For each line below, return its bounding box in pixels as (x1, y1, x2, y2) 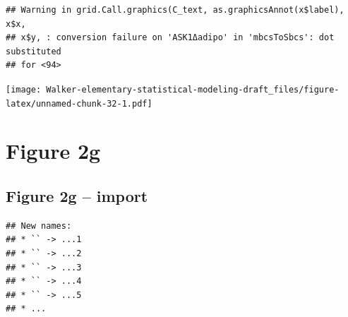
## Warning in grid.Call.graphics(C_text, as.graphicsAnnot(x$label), (6, 5, 344, 15)
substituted (6, 46, 61, 56)
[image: (6, 84, 42, 95)
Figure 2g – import (6, 185, 148, 207)
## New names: (6, 220, 72, 231)
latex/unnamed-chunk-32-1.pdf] (6, 98, 152, 109)
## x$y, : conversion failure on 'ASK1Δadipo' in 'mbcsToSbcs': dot (6, 32, 335, 43)
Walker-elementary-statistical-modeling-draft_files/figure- (46, 84, 340, 95)
